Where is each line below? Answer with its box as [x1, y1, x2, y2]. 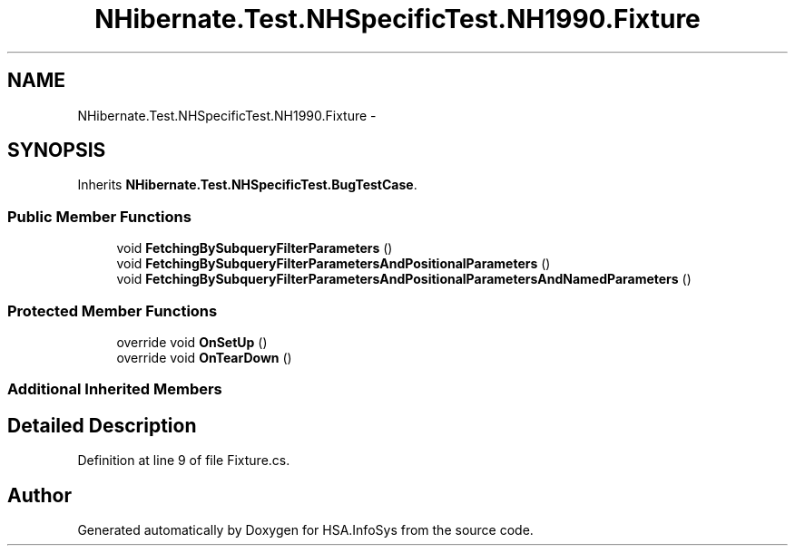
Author [7, 483, 72, 507]
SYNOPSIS [7, 139, 106, 162]
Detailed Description [7, 413, 197, 437]
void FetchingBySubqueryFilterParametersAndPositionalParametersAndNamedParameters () [116, 271, 692, 287]
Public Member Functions [7, 207, 191, 226]
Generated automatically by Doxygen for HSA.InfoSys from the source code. [77, 522, 534, 538]
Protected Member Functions [7, 301, 218, 320]
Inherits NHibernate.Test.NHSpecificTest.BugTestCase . [77, 177, 417, 193]
